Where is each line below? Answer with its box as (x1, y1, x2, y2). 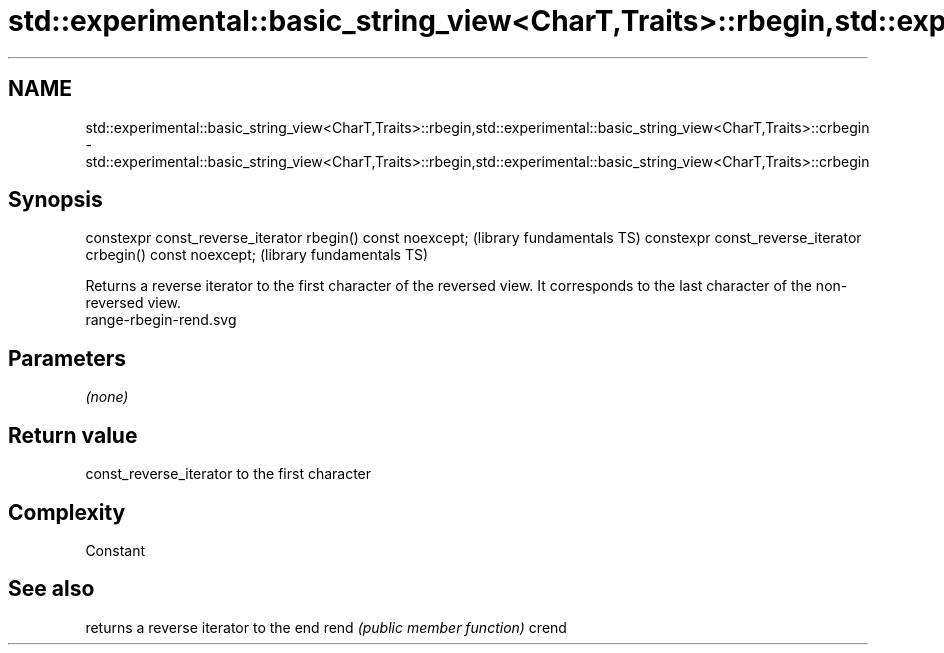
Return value (8, 422, 138, 448)
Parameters (8, 345, 126, 371)
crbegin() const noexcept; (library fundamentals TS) (85, 246, 429, 264)
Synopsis (8, 187, 103, 213)
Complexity (8, 499, 126, 525)
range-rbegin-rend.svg (85, 311, 237, 329)
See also (8, 576, 95, 602)
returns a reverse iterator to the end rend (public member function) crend (85, 618, 567, 636)
